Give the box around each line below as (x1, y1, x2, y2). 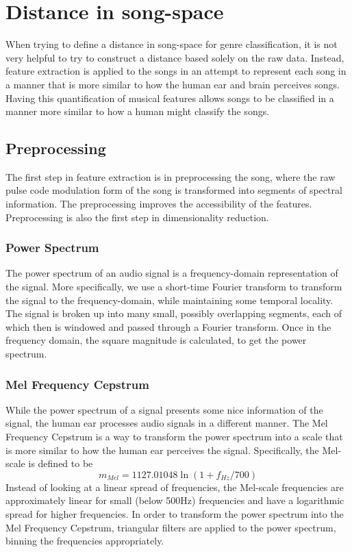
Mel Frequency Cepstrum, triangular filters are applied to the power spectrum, (5, 520, 336, 534)
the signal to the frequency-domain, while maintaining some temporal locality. (5, 292, 334, 307)
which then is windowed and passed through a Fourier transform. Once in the (5, 319, 331, 334)
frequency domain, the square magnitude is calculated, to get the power (5, 333, 307, 347)
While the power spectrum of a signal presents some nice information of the (5, 402, 323, 416)
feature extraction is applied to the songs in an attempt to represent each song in (5, 64, 347, 78)
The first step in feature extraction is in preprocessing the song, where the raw (5, 169, 336, 184)
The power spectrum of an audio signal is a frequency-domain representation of (5, 266, 338, 280)
